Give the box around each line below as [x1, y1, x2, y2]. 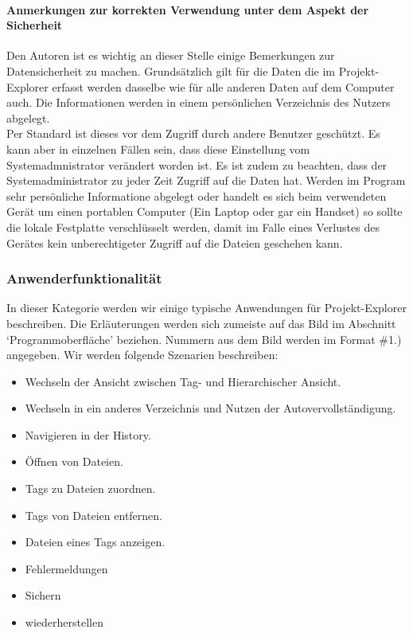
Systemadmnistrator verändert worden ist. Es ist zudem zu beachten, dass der [6, 156, 388, 173]
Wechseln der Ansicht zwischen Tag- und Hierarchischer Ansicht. [25, 373, 341, 389]
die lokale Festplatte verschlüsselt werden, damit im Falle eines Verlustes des [6, 218, 380, 235]
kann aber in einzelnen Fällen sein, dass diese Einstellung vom [6, 140, 310, 157]
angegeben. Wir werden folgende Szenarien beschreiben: [6, 346, 279, 363]
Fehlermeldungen [25, 560, 108, 576]
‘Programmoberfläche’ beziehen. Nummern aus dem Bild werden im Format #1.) [6, 330, 402, 347]
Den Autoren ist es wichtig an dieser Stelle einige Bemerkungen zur [6, 47, 335, 64]
